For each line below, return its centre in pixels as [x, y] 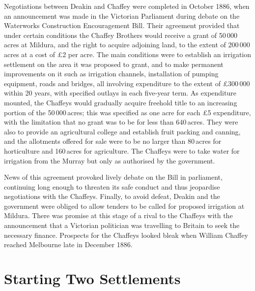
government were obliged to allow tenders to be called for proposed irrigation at [124, 206]
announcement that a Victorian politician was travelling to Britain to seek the [122, 225]
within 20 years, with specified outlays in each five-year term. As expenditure [120, 93]
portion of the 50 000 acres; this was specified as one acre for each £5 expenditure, [127, 112]
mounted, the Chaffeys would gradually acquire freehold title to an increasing [121, 102]
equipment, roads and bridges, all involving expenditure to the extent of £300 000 [127, 83]
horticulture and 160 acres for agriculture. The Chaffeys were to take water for [122, 150]
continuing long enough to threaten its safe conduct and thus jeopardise [112, 186]
